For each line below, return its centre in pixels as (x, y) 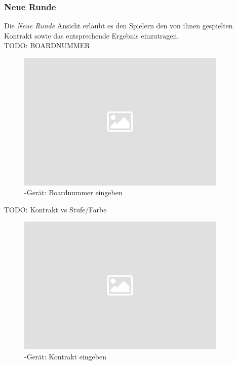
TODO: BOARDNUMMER (47, 45)
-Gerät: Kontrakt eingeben (65, 356)
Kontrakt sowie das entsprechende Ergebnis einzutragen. (92, 35)
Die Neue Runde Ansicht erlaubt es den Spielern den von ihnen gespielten (118, 26)
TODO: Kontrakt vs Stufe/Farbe (55, 209)
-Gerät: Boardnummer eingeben (73, 192)
